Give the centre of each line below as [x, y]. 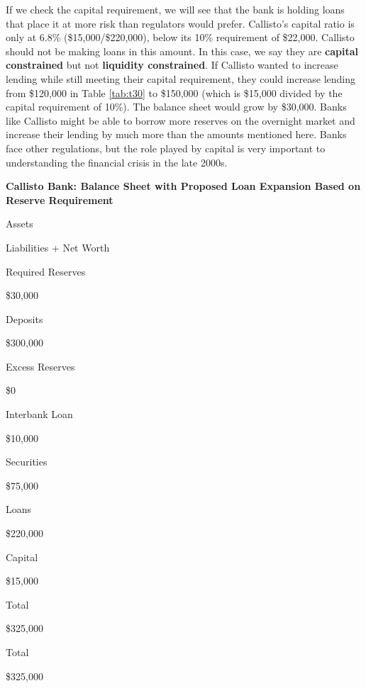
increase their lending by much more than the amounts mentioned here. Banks [176, 134]
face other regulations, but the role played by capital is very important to [166, 148]
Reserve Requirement [60, 199]
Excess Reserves [40, 366]
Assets [20, 224]
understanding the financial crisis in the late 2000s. [117, 162]
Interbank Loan [39, 414]
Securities [27, 462]
